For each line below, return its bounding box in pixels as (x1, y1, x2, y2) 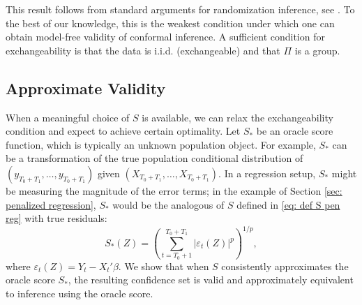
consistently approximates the (221, 258, 349, 273)
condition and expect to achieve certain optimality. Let (6, 124, 241, 138)
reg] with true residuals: (6, 211, 107, 225)
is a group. (294, 43, 340, 57)
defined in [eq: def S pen (236, 197, 340, 211)
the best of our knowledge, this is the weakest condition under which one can (6, 15, 335, 30)
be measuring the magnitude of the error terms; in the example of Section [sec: (6, 183, 342, 198)
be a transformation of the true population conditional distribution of (6, 151, 303, 165)
